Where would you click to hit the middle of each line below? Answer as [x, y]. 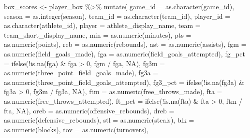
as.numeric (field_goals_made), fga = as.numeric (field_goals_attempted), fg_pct [125, 53]
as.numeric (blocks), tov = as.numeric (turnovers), [76, 129]
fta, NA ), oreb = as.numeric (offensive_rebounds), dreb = [89, 110]
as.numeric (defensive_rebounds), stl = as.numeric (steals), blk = [99, 120]
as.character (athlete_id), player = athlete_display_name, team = [102, 25]
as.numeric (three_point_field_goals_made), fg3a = [81, 73]
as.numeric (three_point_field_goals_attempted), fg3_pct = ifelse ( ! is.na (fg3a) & [124, 82]
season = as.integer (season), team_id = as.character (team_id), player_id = [117, 16]
